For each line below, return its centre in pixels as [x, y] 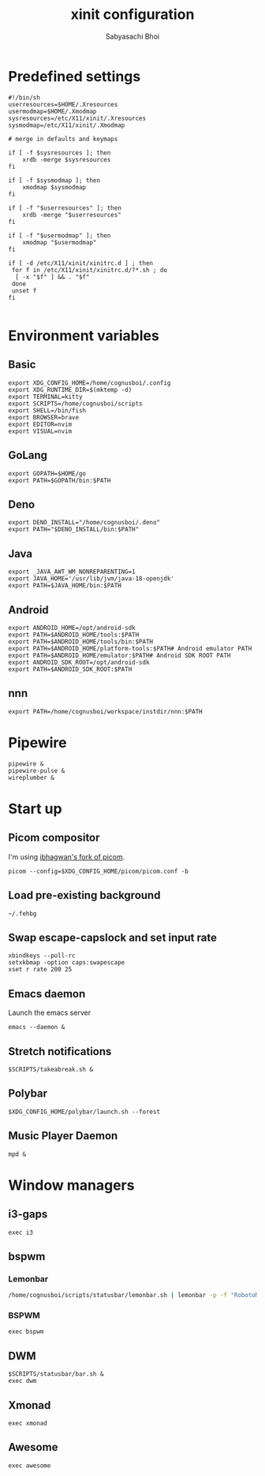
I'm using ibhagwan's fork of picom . [67, 856]
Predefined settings [75, 76]
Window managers [71, 1185]
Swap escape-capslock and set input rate [112, 937]
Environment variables [84, 335]
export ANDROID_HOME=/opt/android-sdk [72, 628]
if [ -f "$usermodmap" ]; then [60, 235]
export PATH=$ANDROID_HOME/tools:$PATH [74, 635]
